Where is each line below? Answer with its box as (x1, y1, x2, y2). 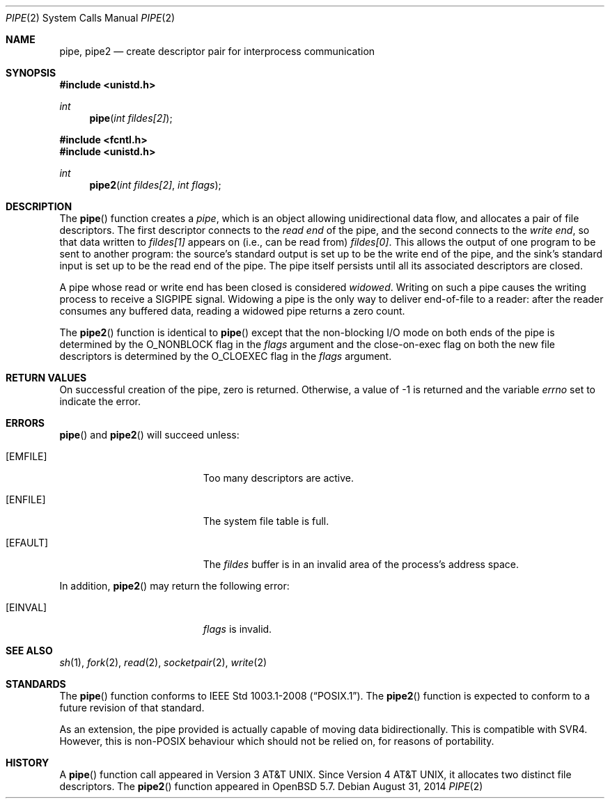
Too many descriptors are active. (203, 472, 354, 484)
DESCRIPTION (6, 200, 72, 212)
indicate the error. (59, 395, 141, 407)
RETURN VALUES (6, 372, 87, 384)
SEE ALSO (6, 645, 53, 656)
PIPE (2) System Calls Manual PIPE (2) (6, 12, 175, 24)
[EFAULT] (6, 537, 49, 549)
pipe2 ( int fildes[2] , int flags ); (89, 179, 221, 191)
